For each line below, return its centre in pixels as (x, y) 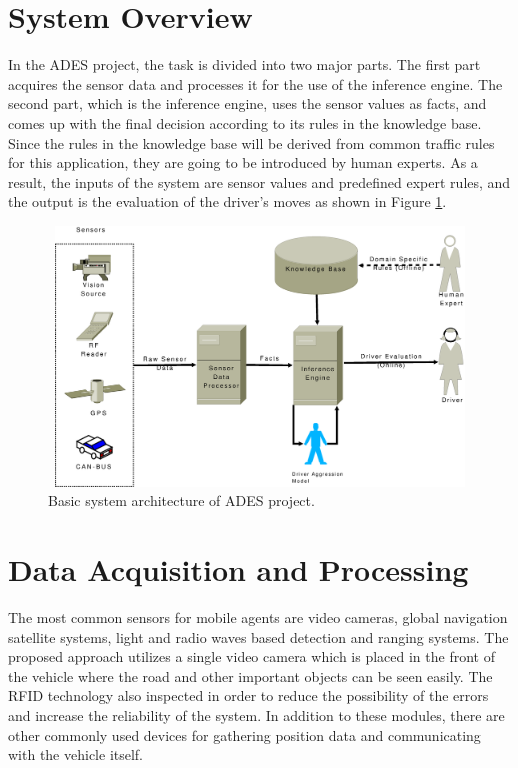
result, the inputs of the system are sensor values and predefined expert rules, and (259, 181)
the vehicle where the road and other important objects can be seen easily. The (250, 675)
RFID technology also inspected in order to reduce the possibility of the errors (248, 695)
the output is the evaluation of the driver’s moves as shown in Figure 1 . (227, 201)
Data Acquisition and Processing (238, 569)
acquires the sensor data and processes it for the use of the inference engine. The (255, 83)
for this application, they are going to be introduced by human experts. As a (243, 162)
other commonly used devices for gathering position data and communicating (244, 734)
